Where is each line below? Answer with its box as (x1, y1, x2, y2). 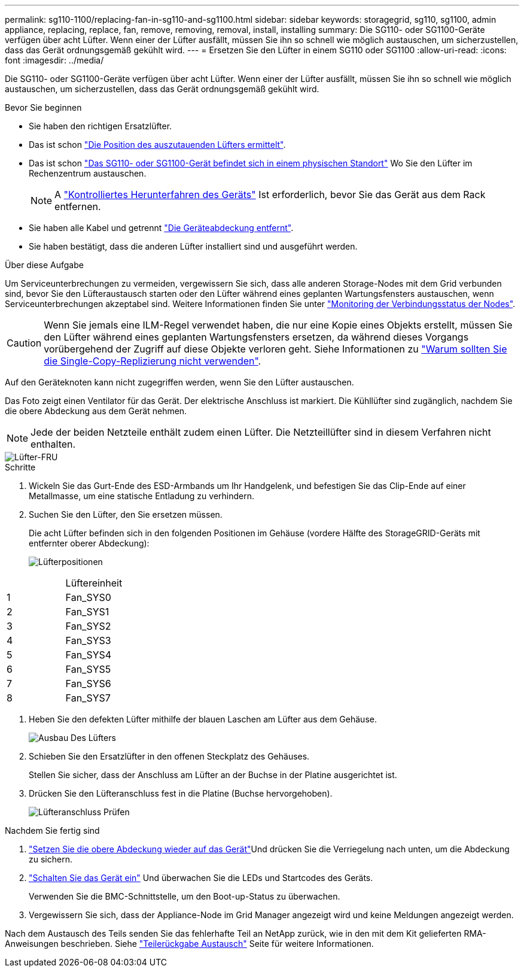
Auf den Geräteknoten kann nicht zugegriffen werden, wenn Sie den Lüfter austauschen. (5, 377, 354, 387)
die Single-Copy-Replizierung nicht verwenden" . (44, 355, 261, 367)
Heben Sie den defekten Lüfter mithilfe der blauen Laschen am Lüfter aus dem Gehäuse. (29, 714, 377, 724)
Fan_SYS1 (65, 606, 109, 618)
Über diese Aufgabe (5, 260, 84, 270)
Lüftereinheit (65, 577, 123, 589)
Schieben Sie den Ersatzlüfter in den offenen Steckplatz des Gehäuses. (29, 751, 310, 761)
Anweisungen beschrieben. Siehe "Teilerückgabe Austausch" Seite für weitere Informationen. (5, 938, 374, 949)
